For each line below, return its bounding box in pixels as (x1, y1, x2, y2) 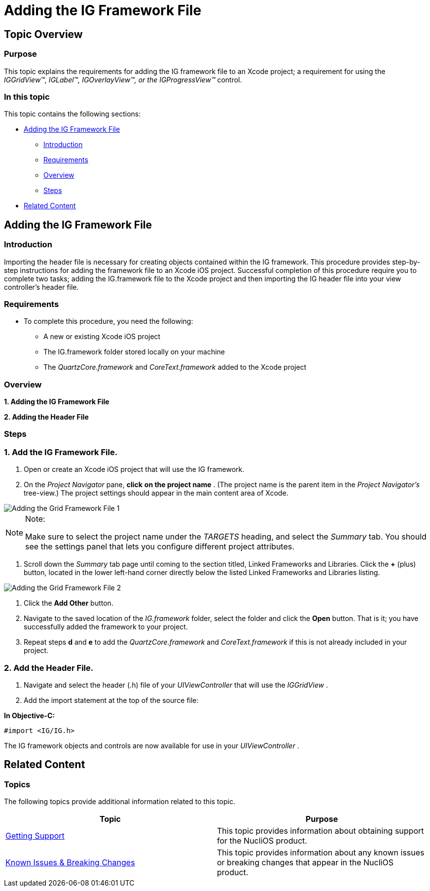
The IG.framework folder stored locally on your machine (43, 348, 225, 356)
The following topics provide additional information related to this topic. (4, 797, 235, 806)
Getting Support (5, 831, 65, 841)
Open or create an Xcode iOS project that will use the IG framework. (24, 465, 245, 474)
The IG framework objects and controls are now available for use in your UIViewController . (4, 741, 299, 750)
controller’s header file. (4, 282, 79, 291)
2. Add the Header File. (4, 662, 94, 673)
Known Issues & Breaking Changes (5, 857, 135, 868)
